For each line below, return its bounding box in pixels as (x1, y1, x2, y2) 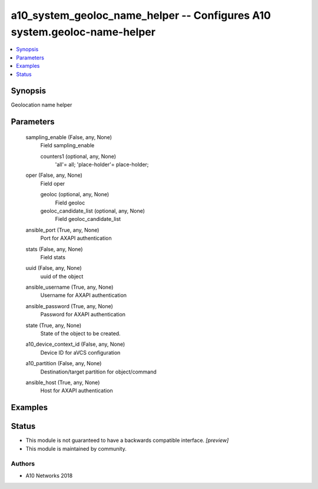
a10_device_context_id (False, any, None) (25, 341, 125, 348)
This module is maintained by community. (25, 445, 127, 452)
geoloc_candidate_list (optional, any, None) (40, 207, 145, 214)
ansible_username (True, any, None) (25, 283, 114, 291)
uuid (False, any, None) (25, 265, 82, 272)
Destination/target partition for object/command (40, 368, 157, 375)
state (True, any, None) (25, 322, 82, 329)
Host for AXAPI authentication (40, 387, 113, 394)
